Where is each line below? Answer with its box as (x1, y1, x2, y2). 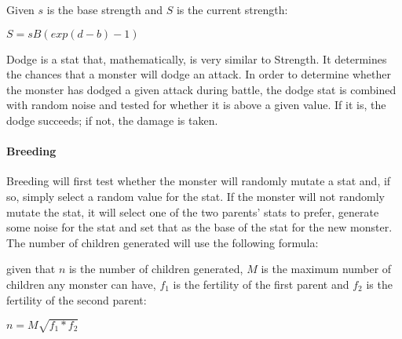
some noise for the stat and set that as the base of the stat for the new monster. (6, 219, 393, 235)
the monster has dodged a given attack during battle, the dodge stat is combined (6, 81, 397, 97)
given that (6, 261, 56, 277)
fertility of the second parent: (6, 291, 147, 308)
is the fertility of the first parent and (173, 275, 349, 292)
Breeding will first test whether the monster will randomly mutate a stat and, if (6, 173, 391, 189)
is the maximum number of (261, 261, 392, 277)
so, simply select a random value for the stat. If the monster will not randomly (6, 188, 385, 204)
